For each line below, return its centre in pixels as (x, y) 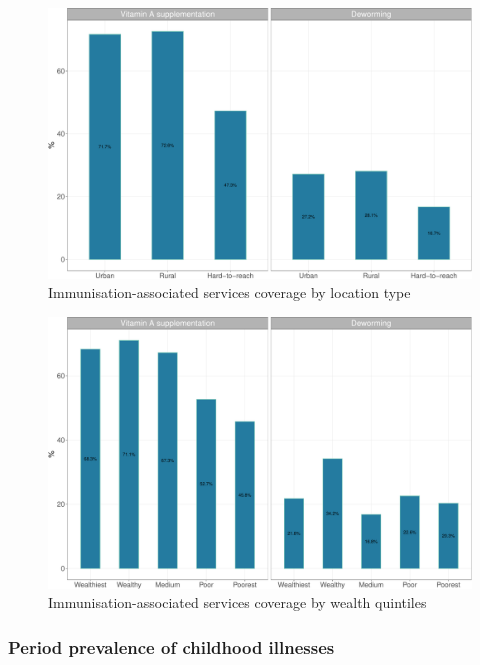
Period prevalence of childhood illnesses (171, 646)
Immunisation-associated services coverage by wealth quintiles (237, 602)
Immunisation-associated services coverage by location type (229, 292)
